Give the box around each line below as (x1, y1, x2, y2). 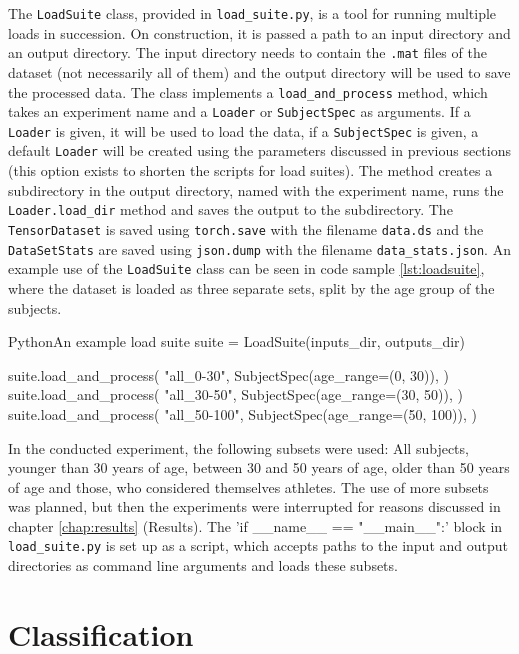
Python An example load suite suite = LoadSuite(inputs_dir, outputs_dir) (8, 331, 466, 352)
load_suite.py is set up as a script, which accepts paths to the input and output (8, 535, 508, 556)
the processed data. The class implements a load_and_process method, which (8, 81, 488, 102)
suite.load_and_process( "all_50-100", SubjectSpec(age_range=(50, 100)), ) (8, 403, 477, 424)
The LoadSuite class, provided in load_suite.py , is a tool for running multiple (8, 3, 497, 23)
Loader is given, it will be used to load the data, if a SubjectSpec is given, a (8, 120, 479, 141)
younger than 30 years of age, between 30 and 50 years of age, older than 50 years (8, 457, 510, 478)
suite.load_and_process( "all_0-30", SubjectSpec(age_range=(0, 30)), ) (8, 364, 449, 385)
